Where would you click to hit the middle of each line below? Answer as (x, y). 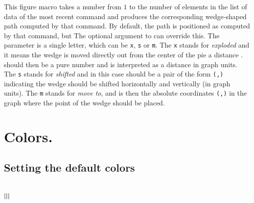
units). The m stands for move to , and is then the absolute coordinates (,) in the (125, 93)
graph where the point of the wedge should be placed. (84, 103)
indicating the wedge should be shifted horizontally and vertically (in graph (117, 83)
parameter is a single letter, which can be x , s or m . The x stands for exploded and (127, 45)
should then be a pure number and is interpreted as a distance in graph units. (121, 64)
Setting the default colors (69, 167)
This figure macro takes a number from (63, 6)
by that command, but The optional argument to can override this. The (112, 35)
